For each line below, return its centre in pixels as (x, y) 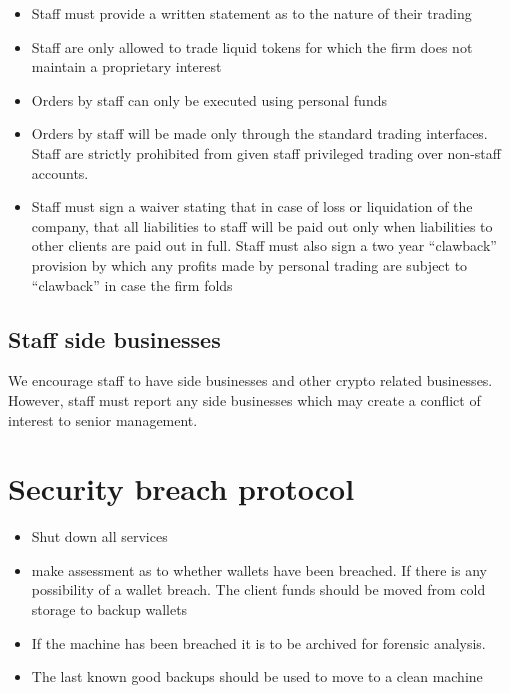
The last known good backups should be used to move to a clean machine (257, 676)
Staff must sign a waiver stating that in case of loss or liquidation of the (252, 206)
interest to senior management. (103, 419)
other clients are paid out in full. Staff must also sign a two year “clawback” (264, 245)
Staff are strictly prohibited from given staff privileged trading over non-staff (266, 152)
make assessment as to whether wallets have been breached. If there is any (259, 569)
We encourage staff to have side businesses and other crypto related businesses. (250, 380)
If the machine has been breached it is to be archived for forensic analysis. (258, 642)
